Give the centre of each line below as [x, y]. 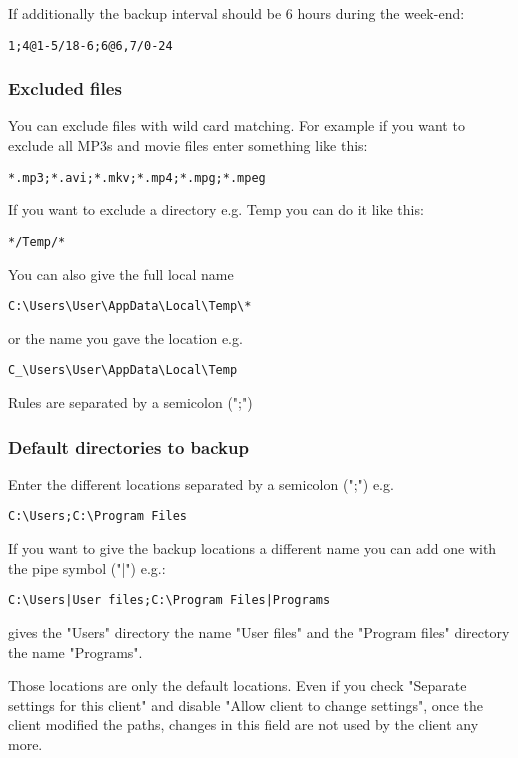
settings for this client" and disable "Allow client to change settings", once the [246, 704]
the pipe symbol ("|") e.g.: [87, 567]
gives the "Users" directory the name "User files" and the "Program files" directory [259, 631]
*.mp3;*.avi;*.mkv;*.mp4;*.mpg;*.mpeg [137, 177]
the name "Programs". [75, 651]
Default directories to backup [128, 446]
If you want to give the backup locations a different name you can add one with [252, 548]
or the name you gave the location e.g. [125, 337]
